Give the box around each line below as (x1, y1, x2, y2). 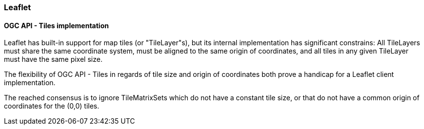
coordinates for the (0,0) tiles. (4, 102, 100, 111)
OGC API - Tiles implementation (4, 21, 109, 30)
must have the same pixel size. (4, 55, 102, 64)
